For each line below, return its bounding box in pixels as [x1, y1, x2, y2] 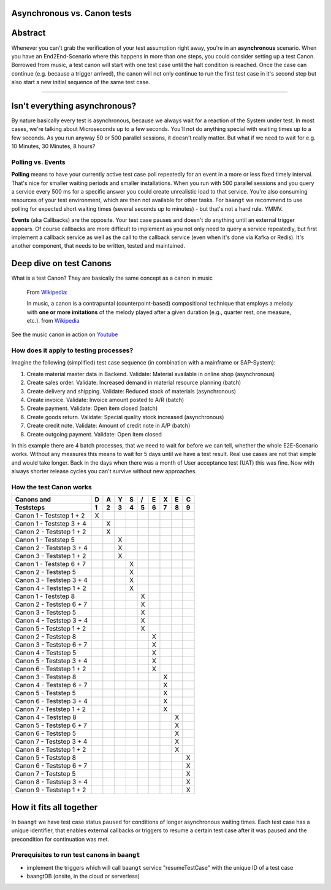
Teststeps [15, 503, 45, 512]
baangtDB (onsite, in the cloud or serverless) [26, 873, 140, 880]
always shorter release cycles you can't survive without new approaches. [11, 468, 197, 475]
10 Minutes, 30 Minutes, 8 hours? [11, 143, 96, 150]
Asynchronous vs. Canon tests [11, 8, 132, 18]
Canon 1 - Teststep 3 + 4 [15, 519, 87, 528]
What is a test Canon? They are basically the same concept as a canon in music [11, 274, 213, 282]
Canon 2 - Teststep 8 [15, 632, 77, 641]
